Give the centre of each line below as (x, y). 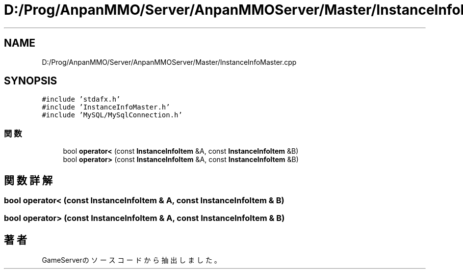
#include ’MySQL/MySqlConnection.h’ (112, 115)
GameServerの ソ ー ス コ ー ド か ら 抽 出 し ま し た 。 (131, 260)
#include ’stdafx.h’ (81, 99)
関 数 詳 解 (28, 180)
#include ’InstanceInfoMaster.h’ (106, 107)
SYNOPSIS (31, 81)
